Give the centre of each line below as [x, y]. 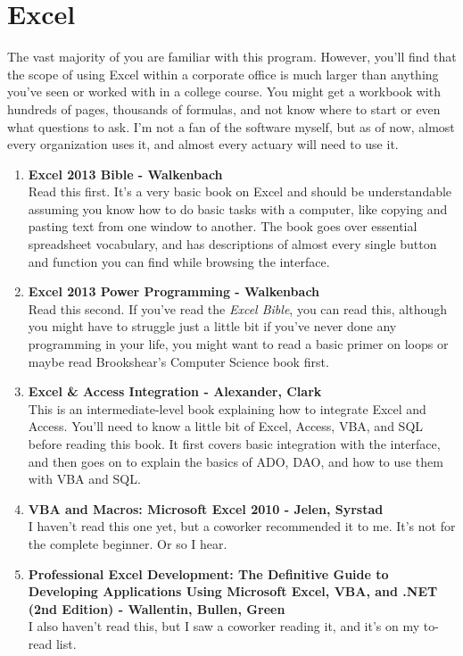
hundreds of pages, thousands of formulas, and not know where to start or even [224, 108]
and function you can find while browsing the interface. [179, 261]
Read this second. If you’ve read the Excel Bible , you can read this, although [238, 308]
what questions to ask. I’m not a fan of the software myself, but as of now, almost [231, 126]
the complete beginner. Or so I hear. [128, 543]
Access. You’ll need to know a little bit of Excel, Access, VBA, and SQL [226, 426]
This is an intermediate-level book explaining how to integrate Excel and [227, 408]
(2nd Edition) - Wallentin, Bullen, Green [157, 608]
